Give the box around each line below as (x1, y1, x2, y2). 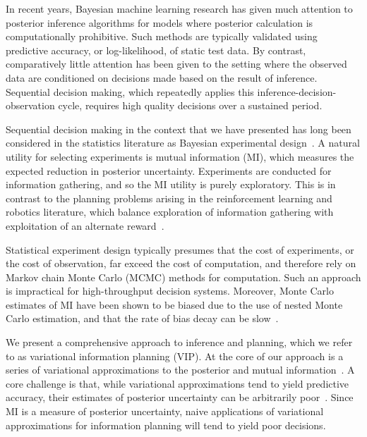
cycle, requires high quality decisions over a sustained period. (58, 98, 323, 113)
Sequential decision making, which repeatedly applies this (6, 84, 254, 99)
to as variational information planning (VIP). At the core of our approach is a (6, 348, 344, 363)
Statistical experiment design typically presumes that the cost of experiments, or (6, 242, 354, 257)
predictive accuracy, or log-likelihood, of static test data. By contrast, (6, 42, 306, 57)
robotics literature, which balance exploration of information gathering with (6, 204, 334, 219)
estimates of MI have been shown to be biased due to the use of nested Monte (6, 297, 343, 312)
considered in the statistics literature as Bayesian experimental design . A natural (6, 135, 360, 150)
